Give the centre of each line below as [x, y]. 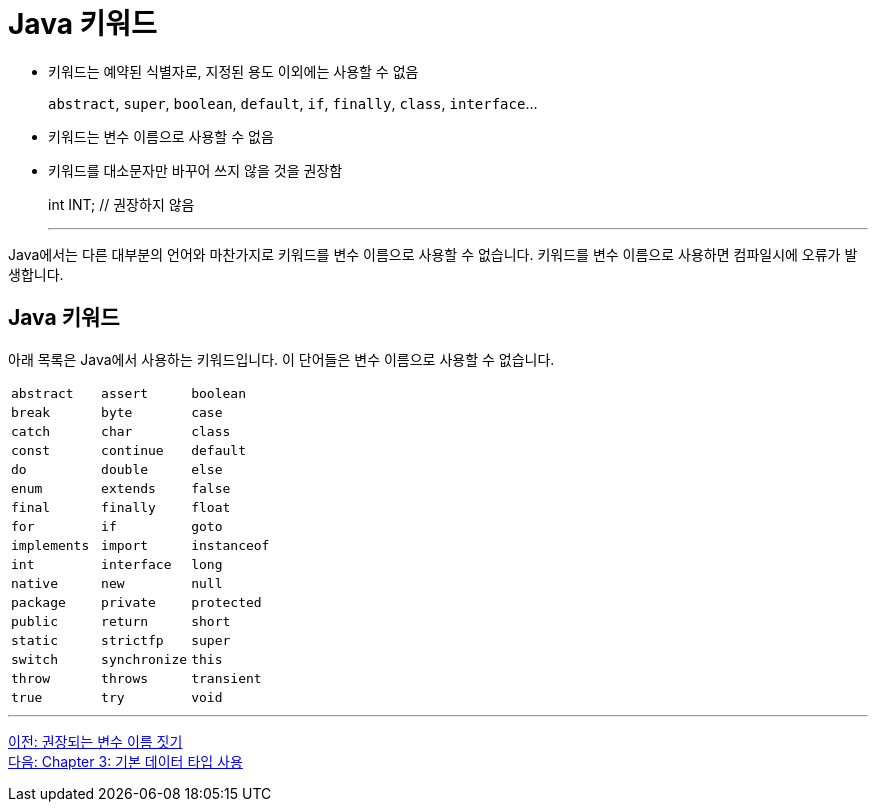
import [125, 545]
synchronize [144, 659]
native [34, 583]
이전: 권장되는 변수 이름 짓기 [95, 741]
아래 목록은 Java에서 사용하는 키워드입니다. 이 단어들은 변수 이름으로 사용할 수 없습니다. [281, 359]
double [125, 469]
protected [226, 602]
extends [128, 488]
